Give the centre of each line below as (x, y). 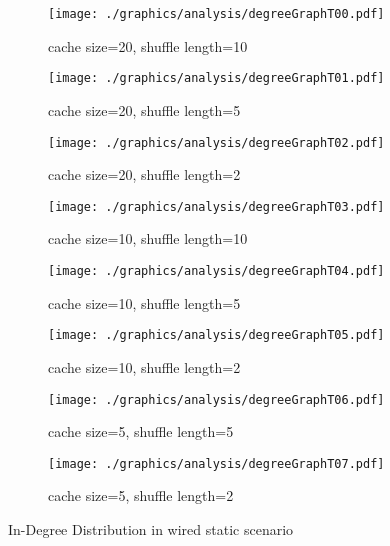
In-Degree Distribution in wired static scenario (151, 529)
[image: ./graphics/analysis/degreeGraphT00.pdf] (216, 14)
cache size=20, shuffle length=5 (144, 109)
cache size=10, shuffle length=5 (144, 302)
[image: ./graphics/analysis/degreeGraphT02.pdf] (216, 142)
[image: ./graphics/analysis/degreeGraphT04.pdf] (216, 271)
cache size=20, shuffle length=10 (148, 45)
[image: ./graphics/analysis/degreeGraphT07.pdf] (216, 463)
